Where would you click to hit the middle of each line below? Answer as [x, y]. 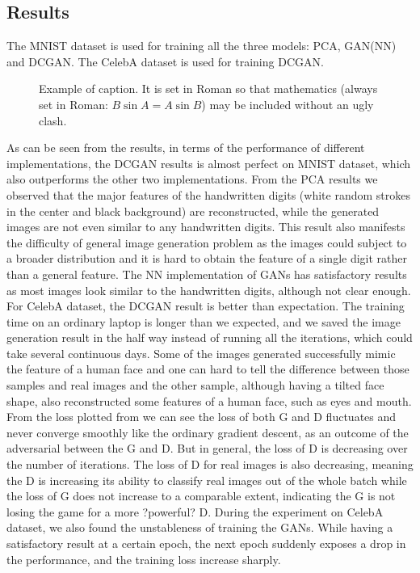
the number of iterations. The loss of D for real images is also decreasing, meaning [210, 464]
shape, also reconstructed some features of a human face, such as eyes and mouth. [209, 400]
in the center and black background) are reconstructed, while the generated [193, 211]
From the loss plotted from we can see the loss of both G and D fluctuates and [202, 417]
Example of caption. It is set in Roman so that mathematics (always [208, 88]
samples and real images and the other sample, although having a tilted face [195, 385]
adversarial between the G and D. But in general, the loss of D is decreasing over [207, 448]
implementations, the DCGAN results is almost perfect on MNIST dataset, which [209, 163]
